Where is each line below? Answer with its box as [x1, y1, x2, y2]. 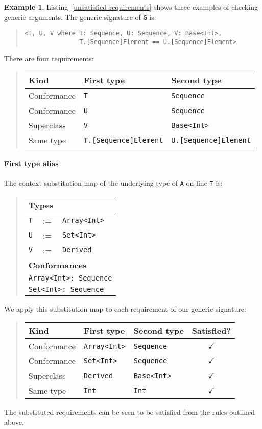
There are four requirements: [4, 53, 94, 63]
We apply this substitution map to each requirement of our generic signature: [4, 303, 246, 314]
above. [4, 416, 24, 427]
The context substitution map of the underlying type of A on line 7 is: [4, 177, 223, 188]
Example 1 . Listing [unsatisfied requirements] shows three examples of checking [4, 2, 258, 12]
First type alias [4, 158, 59, 168]
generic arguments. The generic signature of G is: [4, 11, 156, 22]
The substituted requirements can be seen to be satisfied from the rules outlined [4, 406, 255, 417]
